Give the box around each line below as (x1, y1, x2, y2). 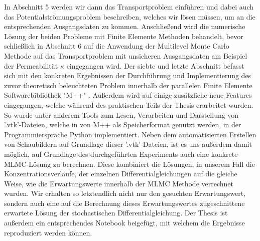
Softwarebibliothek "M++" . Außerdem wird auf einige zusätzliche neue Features (4, 90, 252, 100)
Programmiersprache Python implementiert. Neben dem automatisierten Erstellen (4, 129, 256, 139)
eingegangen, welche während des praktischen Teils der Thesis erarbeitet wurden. (4, 99, 253, 110)
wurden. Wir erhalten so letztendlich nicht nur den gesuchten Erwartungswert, (4, 188, 245, 198)
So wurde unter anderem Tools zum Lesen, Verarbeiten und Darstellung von (4, 109, 239, 120)
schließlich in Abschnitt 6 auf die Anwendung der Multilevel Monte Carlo (4, 41, 229, 51)
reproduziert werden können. (4, 227, 92, 237)
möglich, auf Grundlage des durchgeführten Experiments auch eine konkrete (4, 148, 238, 159)
